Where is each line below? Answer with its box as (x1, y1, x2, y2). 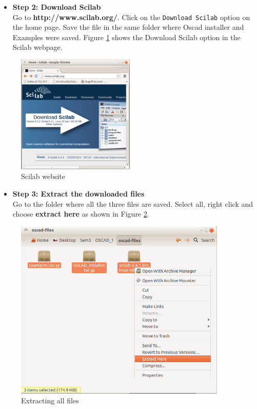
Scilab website (21, 171, 66, 182)
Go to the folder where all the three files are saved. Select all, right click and (12, 198, 253, 209)
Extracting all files (21, 395, 79, 406)
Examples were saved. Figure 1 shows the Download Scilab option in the (12, 31, 241, 42)
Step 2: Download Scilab (12, 2, 101, 12)
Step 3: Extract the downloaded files (12, 188, 145, 199)
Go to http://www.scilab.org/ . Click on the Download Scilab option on (12, 11, 250, 22)
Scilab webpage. (12, 42, 63, 52)
